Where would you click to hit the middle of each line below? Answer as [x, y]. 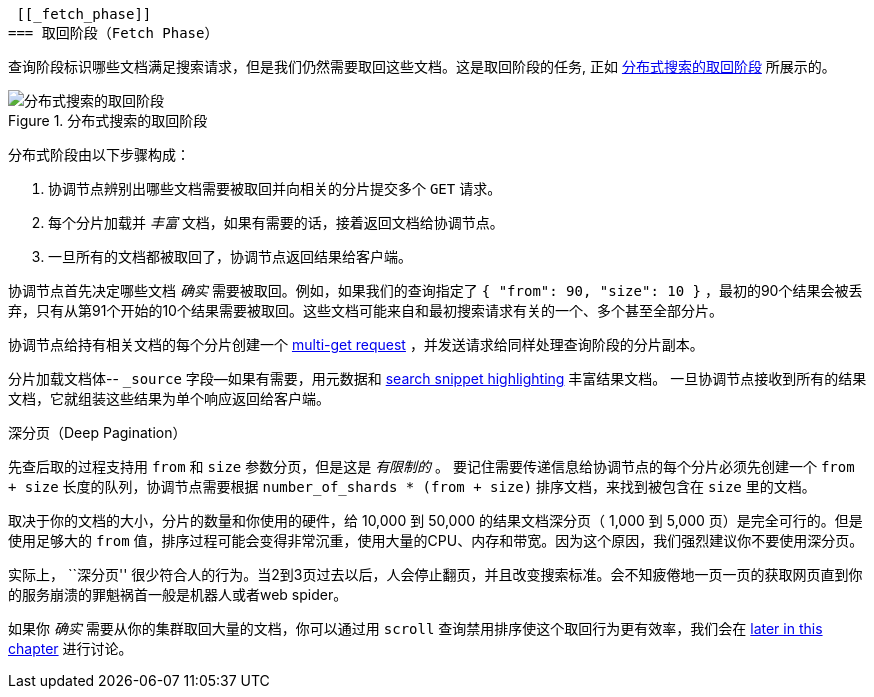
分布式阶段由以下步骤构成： [99, 154]
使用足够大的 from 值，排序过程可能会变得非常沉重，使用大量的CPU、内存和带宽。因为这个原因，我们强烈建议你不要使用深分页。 [436, 540]
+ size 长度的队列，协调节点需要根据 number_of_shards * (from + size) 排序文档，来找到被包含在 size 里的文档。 [412, 486]
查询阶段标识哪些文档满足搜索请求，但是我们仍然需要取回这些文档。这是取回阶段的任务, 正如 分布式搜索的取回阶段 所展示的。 [422, 66]
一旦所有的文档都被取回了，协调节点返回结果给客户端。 [230, 256]
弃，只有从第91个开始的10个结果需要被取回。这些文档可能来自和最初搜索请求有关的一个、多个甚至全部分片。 [365, 310]
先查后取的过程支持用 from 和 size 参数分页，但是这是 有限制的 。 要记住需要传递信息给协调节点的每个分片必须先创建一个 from [431, 466]
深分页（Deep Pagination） [97, 432]
